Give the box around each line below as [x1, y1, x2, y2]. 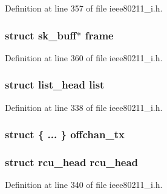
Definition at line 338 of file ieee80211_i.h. [5, 101, 163, 113]
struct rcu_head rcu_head [5, 154, 139, 169]
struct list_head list [5, 77, 105, 92]
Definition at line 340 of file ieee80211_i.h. [5, 178, 163, 191]
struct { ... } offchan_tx [5, 127, 125, 142]
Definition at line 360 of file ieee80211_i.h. [5, 51, 163, 64]
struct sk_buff [5, 27, 77, 42]
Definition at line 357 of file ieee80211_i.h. [5, 2, 163, 14]
